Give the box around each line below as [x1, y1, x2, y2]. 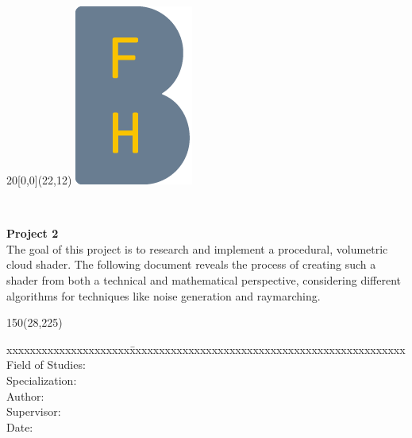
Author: [6, 387, 44, 404]
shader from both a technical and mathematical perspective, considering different [6, 271, 402, 288]
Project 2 [6, 225, 59, 242]
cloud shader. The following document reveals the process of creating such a [6, 256, 376, 273]
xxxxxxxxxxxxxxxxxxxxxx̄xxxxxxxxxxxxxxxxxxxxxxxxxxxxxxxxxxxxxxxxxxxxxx [6, 340, 406, 357]
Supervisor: [6, 403, 61, 420]
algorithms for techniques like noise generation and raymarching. [6, 287, 321, 304]
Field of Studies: [6, 356, 86, 373]
